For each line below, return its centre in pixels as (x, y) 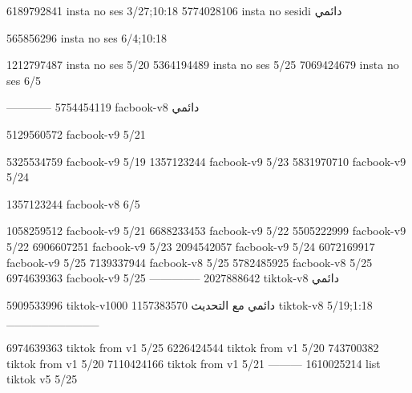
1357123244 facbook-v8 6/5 (73, 203)
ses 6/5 (24, 80)
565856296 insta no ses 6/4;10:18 (87, 37)
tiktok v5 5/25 (42, 379)
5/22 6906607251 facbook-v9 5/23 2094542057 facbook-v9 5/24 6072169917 (191, 246)
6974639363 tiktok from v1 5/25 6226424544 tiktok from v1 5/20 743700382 (193, 347)
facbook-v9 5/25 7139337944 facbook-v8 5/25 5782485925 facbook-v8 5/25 (190, 262)
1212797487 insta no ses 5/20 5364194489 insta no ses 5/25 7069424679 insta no (203, 65)
